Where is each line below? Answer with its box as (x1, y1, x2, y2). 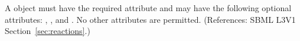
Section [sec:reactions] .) (5, 25, 90, 37)
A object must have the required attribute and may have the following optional (5, 2, 292, 13)
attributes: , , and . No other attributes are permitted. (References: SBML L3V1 (5, 13, 296, 25)
